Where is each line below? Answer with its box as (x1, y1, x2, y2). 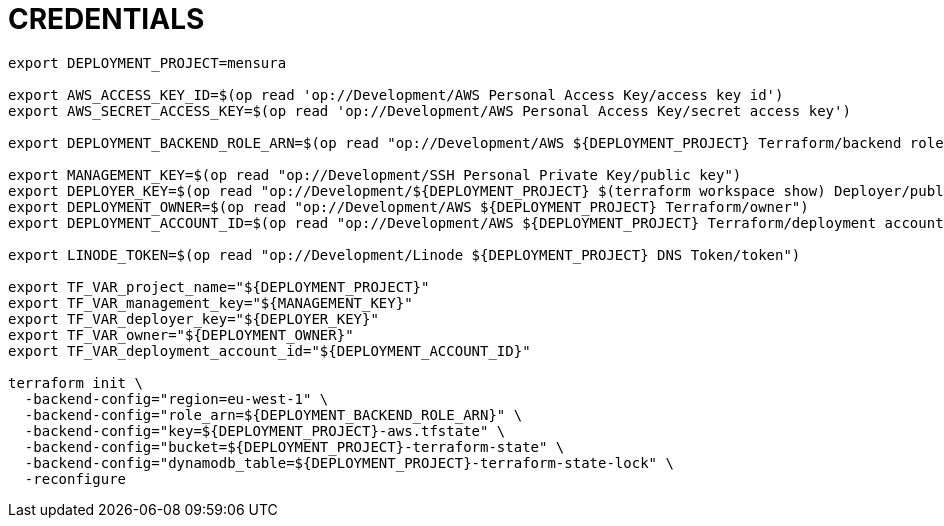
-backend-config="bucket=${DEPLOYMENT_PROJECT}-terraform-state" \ (24, 438, 565, 455)
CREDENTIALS (8, 2, 205, 36)
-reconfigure (24, 470, 127, 487)
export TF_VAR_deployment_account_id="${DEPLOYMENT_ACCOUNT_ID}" (8, 342, 531, 359)
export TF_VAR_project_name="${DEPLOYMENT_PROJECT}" (8, 278, 430, 295)
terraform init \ (8, 374, 143, 391)
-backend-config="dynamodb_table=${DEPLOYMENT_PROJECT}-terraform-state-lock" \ (24, 454, 674, 471)
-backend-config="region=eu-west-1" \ (24, 390, 329, 407)
